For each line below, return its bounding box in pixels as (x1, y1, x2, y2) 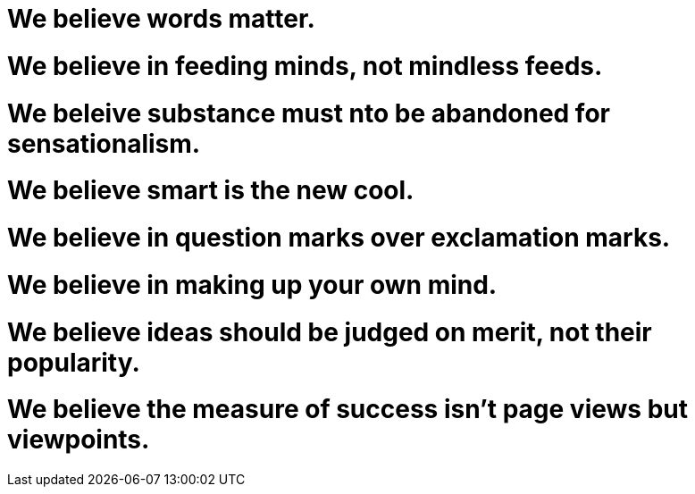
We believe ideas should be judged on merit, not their (7, 316, 652, 347)
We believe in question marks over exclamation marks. (7, 222, 671, 253)
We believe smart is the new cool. (7, 175, 414, 206)
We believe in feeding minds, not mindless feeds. (7, 50, 603, 81)
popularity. (7, 347, 140, 378)
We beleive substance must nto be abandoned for (7, 97, 610, 129)
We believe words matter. (7, 4, 315, 34)
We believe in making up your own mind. (7, 269, 498, 300)
